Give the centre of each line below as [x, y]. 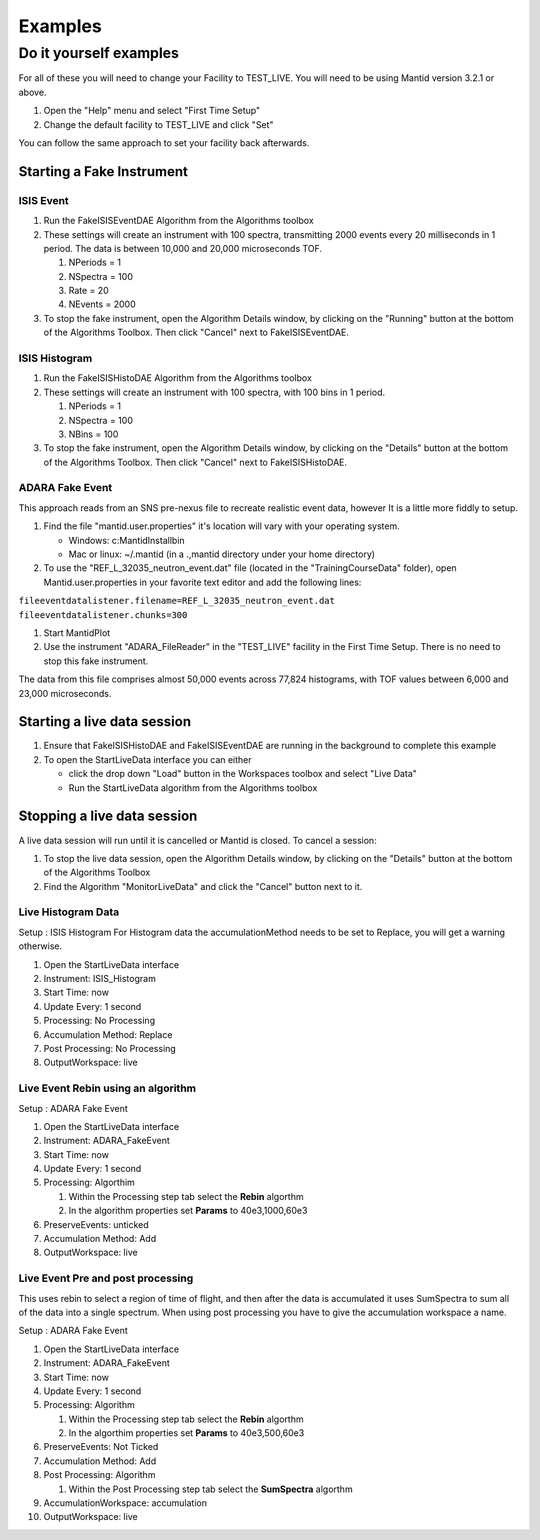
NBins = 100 [93, 434]
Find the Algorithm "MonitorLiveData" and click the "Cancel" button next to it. [203, 886]
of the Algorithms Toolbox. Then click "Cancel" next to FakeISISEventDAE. [196, 332]
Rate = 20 [88, 291]
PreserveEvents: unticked [96, 1224]
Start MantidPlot [77, 632]
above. [32, 92]
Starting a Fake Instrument [103, 171]
